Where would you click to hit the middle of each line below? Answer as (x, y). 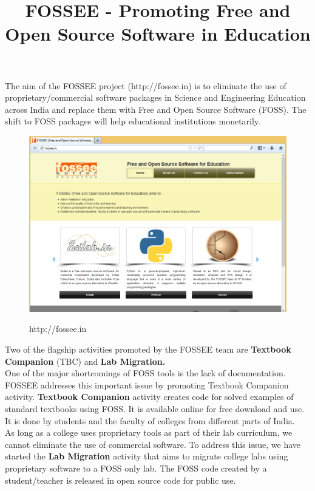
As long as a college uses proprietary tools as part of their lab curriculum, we (149, 432)
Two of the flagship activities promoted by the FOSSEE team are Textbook (148, 349)
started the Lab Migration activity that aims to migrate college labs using (147, 456)
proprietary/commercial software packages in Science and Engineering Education (155, 97)
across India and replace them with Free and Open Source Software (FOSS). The (156, 109)
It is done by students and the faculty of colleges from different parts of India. (150, 420)
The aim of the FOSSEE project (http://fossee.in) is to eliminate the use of (146, 85)
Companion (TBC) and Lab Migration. (85, 361)
